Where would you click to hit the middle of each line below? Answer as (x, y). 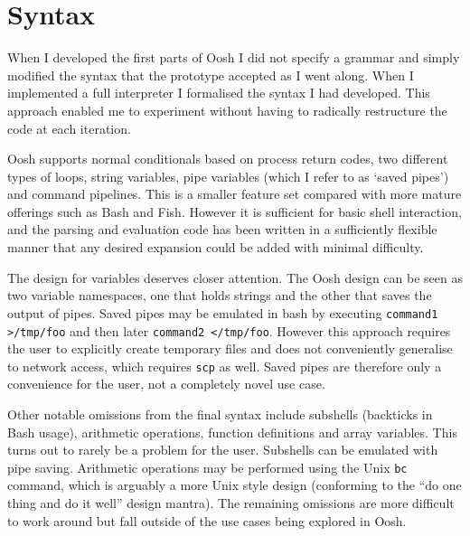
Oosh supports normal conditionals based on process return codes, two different (228, 159)
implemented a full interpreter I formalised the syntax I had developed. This (219, 93)
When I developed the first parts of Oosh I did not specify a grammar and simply (234, 57)
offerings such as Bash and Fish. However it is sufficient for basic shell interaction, (235, 211)
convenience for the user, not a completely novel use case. (166, 384)
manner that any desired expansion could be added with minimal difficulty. (216, 247)
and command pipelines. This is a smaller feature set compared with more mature (235, 194)
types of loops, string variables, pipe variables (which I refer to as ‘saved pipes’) (228, 176)
